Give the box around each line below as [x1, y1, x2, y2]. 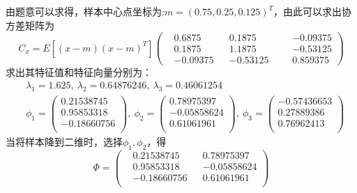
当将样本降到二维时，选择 [6, 134, 123, 148]
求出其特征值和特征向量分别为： [6, 65, 152, 79]
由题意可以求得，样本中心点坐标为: [6, 4, 165, 18]
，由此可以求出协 [273, 4, 352, 18]
